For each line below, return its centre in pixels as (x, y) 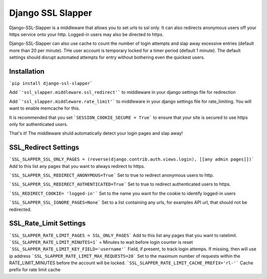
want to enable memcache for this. (44, 108)
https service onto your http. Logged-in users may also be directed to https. (87, 34)
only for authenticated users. (39, 124)
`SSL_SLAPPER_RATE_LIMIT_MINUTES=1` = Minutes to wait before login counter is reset (101, 242)
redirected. (20, 209)
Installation (27, 71)
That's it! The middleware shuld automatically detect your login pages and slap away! (96, 133)
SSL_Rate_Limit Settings (47, 223)
